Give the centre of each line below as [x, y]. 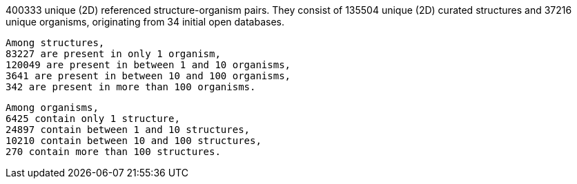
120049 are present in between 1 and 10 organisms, [148, 65]
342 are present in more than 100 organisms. [131, 87]
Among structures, [55, 43]
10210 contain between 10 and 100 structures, [134, 141]
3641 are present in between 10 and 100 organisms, [148, 76]
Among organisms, [52, 108]
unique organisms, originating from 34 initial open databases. [145, 22]
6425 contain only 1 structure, [93, 119]
